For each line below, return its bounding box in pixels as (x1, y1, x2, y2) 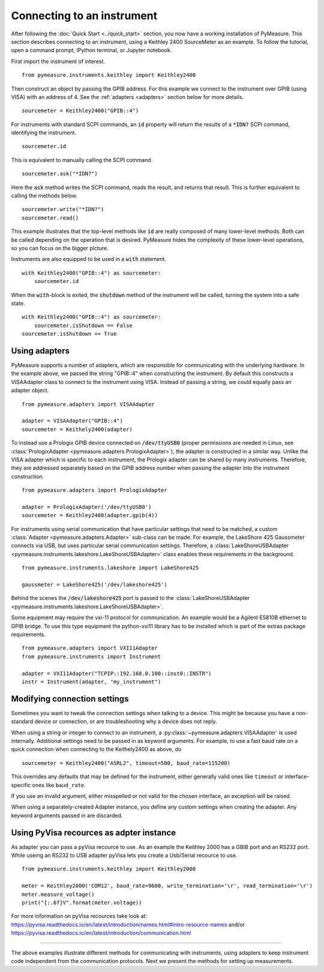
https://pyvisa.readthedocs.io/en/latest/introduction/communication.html (11, 929, 191, 937)
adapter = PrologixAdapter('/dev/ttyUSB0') (22, 503, 152, 510)
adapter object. (11, 387, 49, 394)
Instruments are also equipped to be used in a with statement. (11, 256, 166, 263)
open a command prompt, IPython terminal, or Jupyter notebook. (11, 47, 172, 54)
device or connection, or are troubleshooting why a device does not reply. (34, 718, 217, 725)
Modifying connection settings (11, 694, 129, 704)
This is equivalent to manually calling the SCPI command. (11, 156, 153, 163)
